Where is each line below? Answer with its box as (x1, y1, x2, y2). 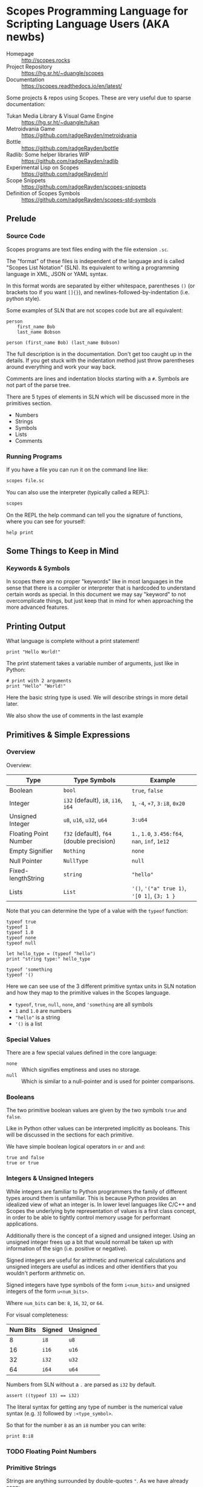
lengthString (9, 874, 44, 882)
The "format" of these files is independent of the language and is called (6, 257, 185, 264)
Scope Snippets (6, 176, 46, 184)
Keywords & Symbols (6, 564, 71, 572)
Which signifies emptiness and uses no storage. (21, 1066, 141, 1073)
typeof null (6, 940, 36, 946)
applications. (6, 1220, 38, 1227)
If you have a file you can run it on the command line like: (6, 466, 149, 473)
